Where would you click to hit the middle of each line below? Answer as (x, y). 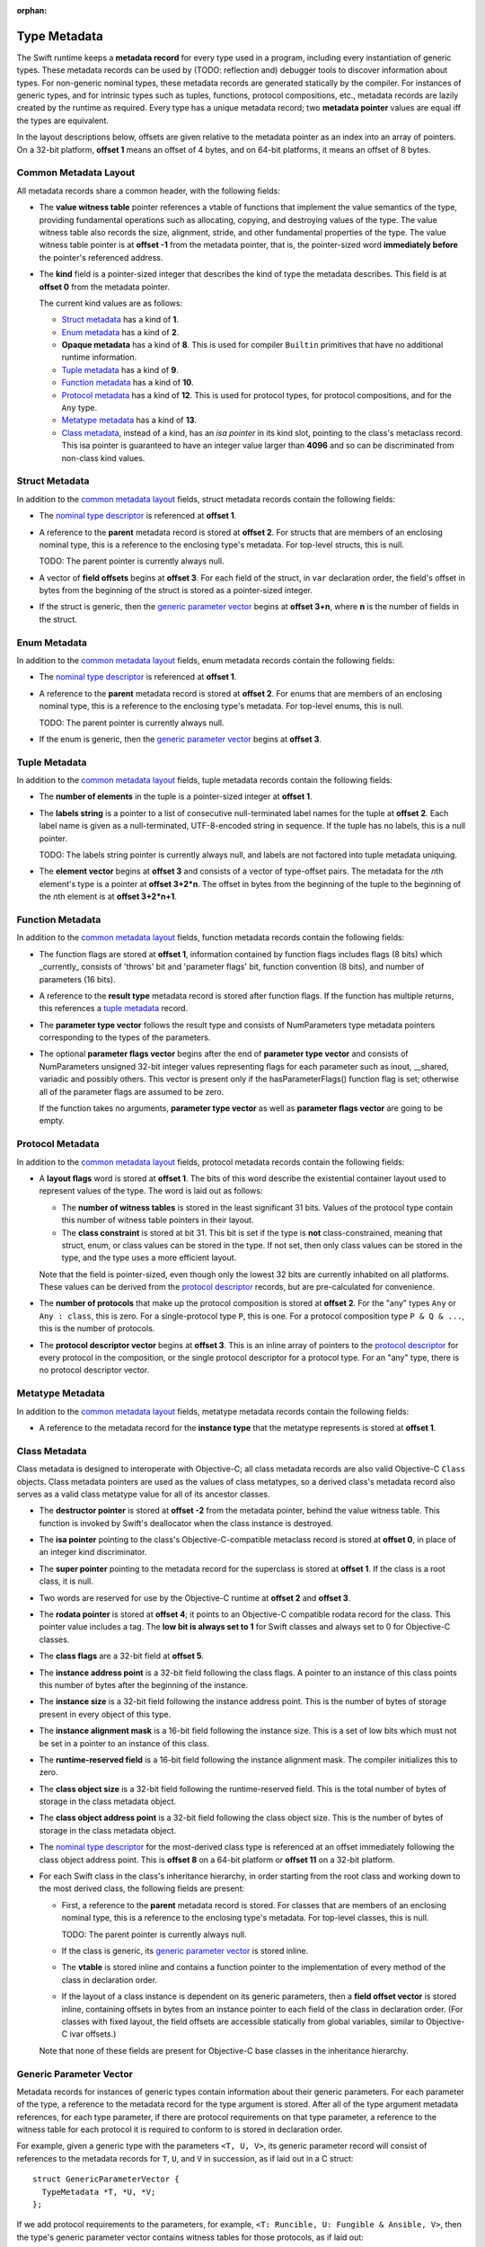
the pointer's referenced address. (101, 257)
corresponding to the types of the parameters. (125, 1037)
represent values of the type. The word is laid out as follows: (151, 1191)
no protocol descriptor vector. (94, 1370)
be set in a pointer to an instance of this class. (124, 1743)
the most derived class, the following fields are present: (142, 1888)
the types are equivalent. (63, 120)
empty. (52, 1121)
